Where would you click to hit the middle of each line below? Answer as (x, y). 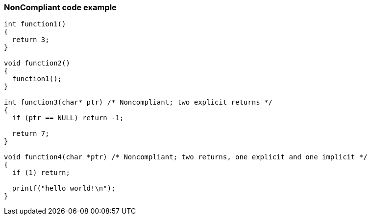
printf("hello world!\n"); (64, 188)
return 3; (31, 40)
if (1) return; (41, 173)
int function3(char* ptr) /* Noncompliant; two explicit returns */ (138, 102)
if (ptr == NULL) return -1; (68, 118)
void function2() (37, 63)
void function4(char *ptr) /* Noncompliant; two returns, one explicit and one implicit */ (186, 157)
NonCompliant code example (60, 7)
